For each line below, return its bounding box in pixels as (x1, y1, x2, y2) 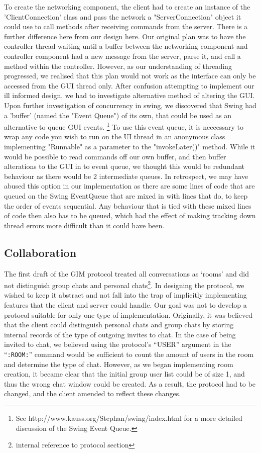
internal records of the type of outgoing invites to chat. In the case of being (4, 329, 236, 339)
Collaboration (4, 244, 77, 260)
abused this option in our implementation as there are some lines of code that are (4, 180, 255, 191)
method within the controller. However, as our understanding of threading (4, 60, 232, 71)
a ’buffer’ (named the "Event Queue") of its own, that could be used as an (4, 110, 232, 120)
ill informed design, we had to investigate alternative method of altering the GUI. (4, 90, 255, 101)
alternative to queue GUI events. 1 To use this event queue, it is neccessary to (4, 120, 243, 132)
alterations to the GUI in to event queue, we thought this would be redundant (4, 161, 245, 171)
